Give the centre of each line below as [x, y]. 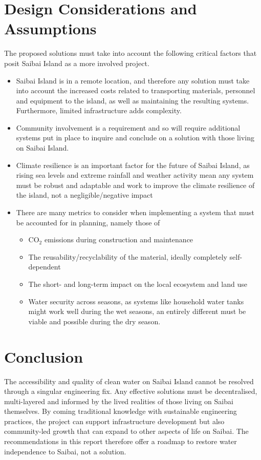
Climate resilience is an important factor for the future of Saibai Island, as [133, 165]
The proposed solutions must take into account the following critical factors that [130, 53]
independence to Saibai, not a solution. [65, 451]
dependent [45, 267]
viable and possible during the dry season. [94, 321]
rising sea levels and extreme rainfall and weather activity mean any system [135, 175]
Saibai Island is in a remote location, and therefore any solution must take [133, 80]
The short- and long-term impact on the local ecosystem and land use [138, 284]
